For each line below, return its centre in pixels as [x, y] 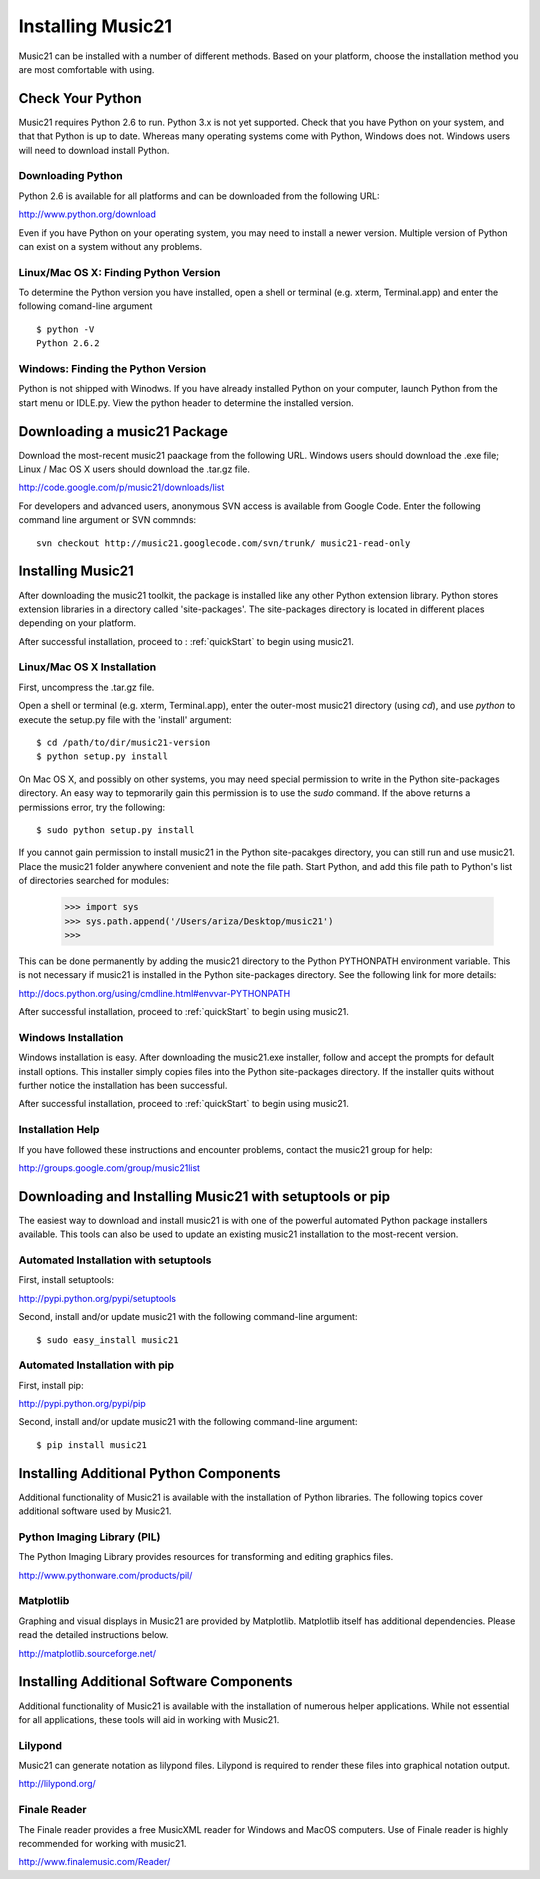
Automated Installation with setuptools [115, 1260]
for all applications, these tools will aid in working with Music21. [149, 1719]
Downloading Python [71, 176]
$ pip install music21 [92, 1444]
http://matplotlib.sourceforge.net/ [87, 1653]
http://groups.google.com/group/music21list [109, 1167]
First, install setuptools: [66, 1280]
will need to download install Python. [94, 150]
